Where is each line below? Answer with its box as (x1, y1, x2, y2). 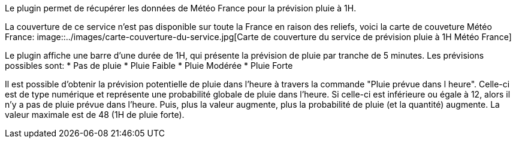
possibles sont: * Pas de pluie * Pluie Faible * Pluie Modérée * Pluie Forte (5, 60, 293, 71)
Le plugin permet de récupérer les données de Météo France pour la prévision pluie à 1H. (5, 3, 357, 13)
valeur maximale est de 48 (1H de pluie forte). (5, 109, 185, 120)
